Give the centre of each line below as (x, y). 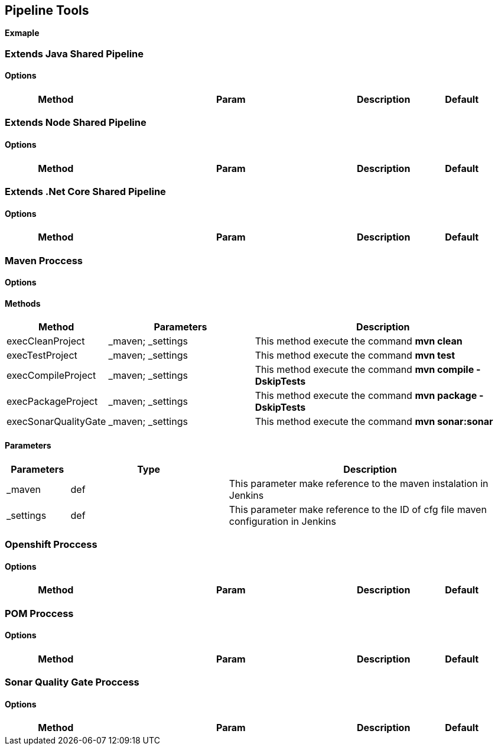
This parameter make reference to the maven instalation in (359, 483)
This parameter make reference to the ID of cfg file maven (358, 509)
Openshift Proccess (51, 544)
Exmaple (22, 33)
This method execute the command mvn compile (364, 370)
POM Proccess (39, 613)
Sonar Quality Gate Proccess (72, 682)
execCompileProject (51, 376)
